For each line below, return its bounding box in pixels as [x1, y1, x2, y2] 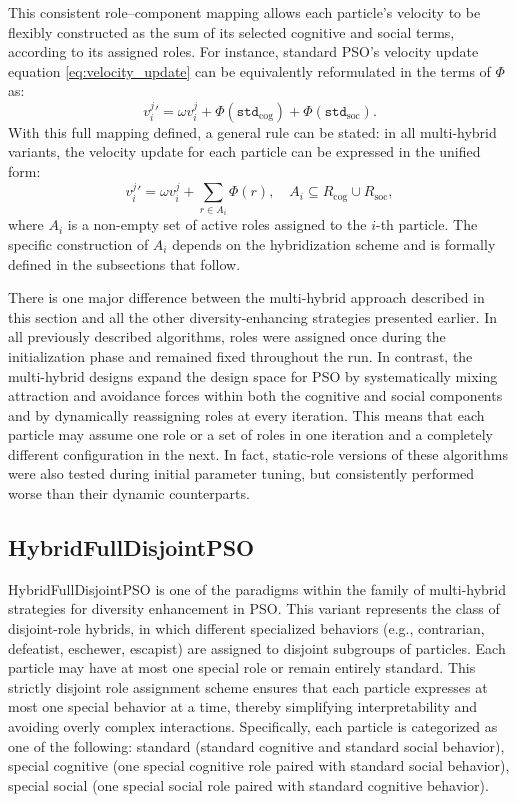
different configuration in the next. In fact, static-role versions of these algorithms [8, 443, 508, 464]
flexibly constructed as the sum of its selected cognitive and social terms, [8, 21, 455, 42]
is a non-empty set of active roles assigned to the [67, 214, 367, 235]
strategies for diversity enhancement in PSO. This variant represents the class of [8, 598, 500, 619]
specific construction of [8, 233, 149, 254]
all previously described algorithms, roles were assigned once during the [8, 326, 446, 347]
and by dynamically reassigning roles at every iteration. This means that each [8, 404, 485, 425]
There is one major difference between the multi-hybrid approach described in [8, 287, 485, 308]
